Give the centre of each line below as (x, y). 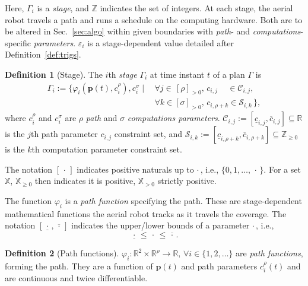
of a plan (229, 74)
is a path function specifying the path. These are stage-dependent (183, 201)
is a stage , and (63, 8)
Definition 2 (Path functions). (62, 253)
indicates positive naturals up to (135, 169)
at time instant (177, 74)
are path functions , (269, 253)
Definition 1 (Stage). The (54, 74)
